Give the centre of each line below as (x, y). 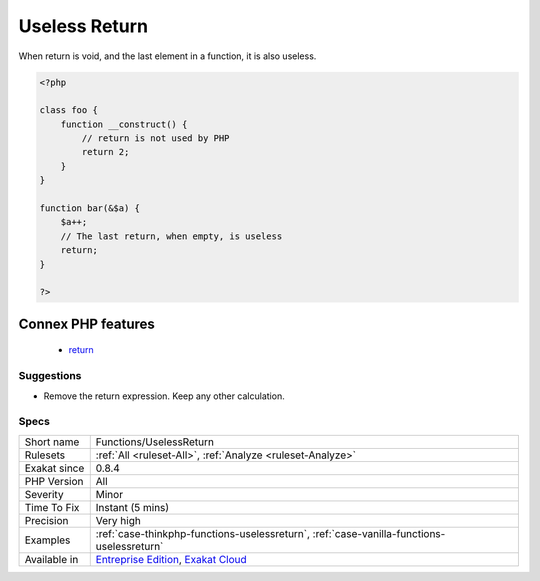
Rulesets (44, 455)
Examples (47, 540)
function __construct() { (124, 124)
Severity (44, 494)
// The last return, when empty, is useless (171, 236)
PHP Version (54, 481)
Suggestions (50, 376)
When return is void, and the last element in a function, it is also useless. (167, 56)
